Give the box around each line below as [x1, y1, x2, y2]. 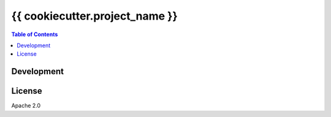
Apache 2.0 [11, 102, 41, 110]
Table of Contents [11, 31, 58, 38]
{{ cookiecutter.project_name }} [11, 9, 178, 23]
